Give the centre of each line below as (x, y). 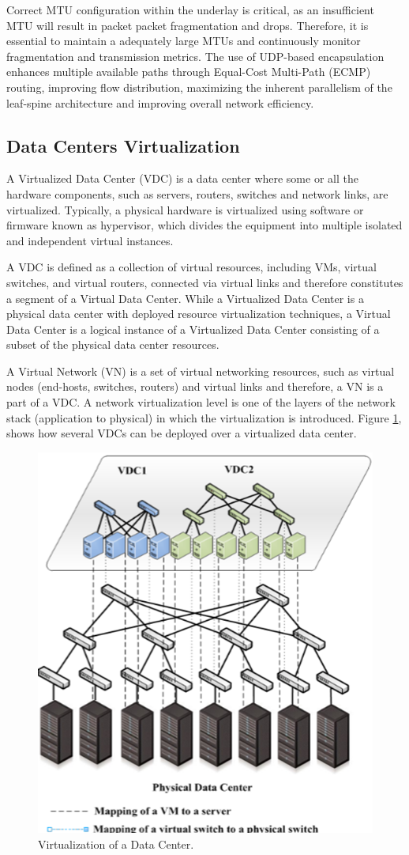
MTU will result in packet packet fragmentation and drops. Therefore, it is (188, 25)
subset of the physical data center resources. (113, 344)
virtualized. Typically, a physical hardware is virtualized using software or (185, 209)
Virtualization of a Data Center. (116, 844)
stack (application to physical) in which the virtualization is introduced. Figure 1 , (204, 417)
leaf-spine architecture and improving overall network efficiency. (160, 102)
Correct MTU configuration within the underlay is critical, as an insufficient (190, 9)
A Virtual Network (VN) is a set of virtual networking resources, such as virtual (201, 371)
